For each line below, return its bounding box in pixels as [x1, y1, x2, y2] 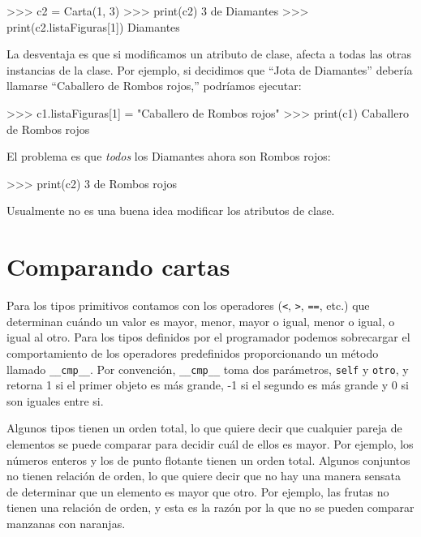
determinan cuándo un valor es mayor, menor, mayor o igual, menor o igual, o [6, 312, 395, 329]
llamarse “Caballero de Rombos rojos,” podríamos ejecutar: [6, 77, 302, 94]
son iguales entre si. [6, 392, 104, 409]
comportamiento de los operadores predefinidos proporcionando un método [6, 344, 379, 361]
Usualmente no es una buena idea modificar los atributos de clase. [6, 202, 335, 219]
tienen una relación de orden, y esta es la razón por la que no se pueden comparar [6, 499, 415, 516]
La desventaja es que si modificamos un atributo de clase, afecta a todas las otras [6, 45, 411, 62]
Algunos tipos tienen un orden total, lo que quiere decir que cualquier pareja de [6, 419, 402, 436]
